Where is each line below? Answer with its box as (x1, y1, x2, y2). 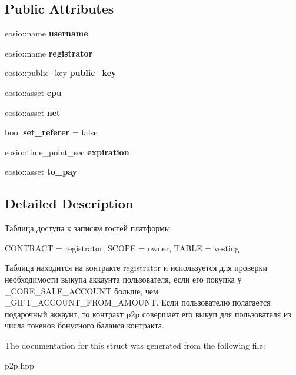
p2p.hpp (5, 359, 34, 371)
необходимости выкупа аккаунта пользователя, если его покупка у (5, 273, 242, 285)
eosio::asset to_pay (5, 165, 78, 178)
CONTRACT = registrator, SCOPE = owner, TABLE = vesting (5, 241, 240, 254)
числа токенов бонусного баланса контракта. (5, 319, 164, 331)
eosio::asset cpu (5, 86, 62, 98)
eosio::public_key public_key (5, 67, 117, 79)
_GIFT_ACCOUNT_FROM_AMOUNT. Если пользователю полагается (5, 296, 271, 308)
